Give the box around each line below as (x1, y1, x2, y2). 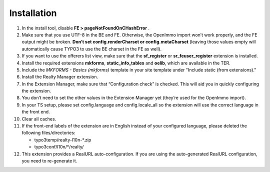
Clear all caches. (21, 115, 56, 122)
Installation (9, 7, 57, 18)
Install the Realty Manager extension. (21, 74, 98, 80)
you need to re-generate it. (21, 157, 77, 163)
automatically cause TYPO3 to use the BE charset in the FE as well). (21, 45, 162, 52)
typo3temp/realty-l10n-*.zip (34, 136, 91, 142)
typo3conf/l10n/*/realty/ (34, 144, 84, 150)
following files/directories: (21, 130, 75, 136)
